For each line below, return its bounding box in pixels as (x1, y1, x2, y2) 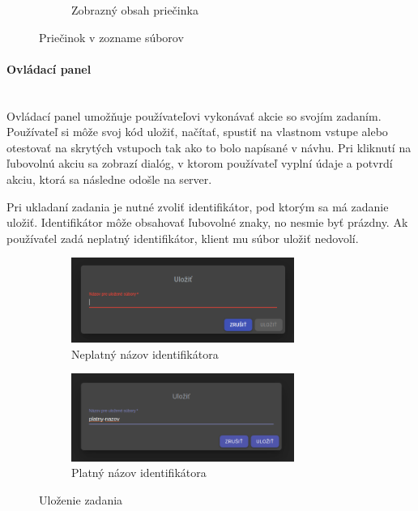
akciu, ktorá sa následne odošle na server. (6, 170, 212, 187)
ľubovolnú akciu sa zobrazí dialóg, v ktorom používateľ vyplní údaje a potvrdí (6, 155, 393, 172)
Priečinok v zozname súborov (39, 28, 184, 45)
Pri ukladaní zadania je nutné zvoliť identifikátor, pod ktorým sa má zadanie (6, 198, 389, 215)
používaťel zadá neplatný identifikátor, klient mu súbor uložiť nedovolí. (6, 229, 359, 246)
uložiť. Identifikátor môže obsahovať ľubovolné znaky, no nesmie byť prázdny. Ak (6, 214, 408, 231)
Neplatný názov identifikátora (71, 345, 219, 362)
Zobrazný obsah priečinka (71, 2, 198, 18)
